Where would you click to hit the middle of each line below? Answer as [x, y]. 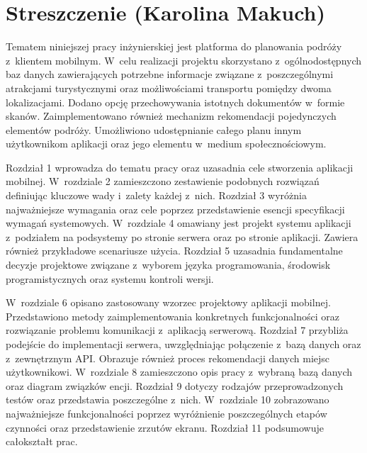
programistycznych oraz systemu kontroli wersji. [110, 278]
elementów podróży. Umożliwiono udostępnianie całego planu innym [154, 129]
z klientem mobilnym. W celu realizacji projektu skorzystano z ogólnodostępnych [184, 60]
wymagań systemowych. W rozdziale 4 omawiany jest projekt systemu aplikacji [179, 223]
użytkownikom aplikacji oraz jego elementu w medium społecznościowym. [166, 144]
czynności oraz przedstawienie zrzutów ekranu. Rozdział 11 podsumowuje [165, 427]
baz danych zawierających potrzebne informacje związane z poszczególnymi [170, 74]
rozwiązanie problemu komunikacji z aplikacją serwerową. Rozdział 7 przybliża [177, 330]
